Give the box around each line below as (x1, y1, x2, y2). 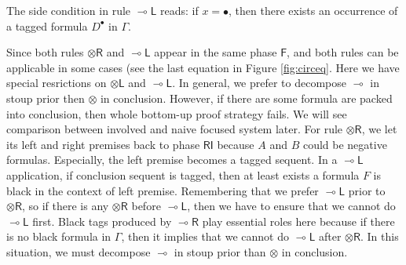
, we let (361, 121, 397, 137)
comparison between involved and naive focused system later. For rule (6, 121, 343, 137)
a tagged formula (6, 17, 88, 34)
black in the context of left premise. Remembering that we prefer (6, 182, 319, 198)
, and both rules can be (287, 44, 399, 60)
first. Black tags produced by (32, 212, 172, 229)
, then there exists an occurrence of (229, 2, 398, 18)
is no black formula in (6, 228, 112, 245)
